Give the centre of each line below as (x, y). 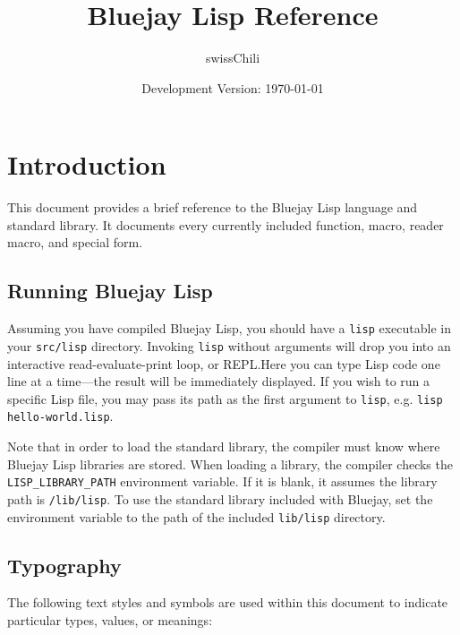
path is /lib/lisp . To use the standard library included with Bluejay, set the (220, 498)
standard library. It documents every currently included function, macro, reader (226, 224)
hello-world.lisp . (60, 416)
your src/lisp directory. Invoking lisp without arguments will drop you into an (229, 345)
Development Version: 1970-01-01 (233, 87)
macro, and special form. (75, 242)
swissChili (233, 58)
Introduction (87, 164)
